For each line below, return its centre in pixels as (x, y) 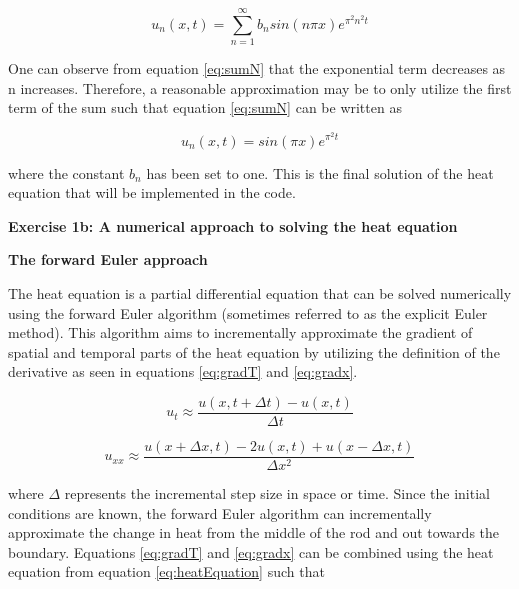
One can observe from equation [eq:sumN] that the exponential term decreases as (257, 68)
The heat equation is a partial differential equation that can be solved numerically (260, 292)
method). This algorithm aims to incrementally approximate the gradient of (240, 332)
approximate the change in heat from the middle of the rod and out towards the (254, 532)
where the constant (66, 172)
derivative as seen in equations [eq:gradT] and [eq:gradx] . (183, 371)
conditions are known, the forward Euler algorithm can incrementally (220, 512)
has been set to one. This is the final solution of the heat (320, 172)
